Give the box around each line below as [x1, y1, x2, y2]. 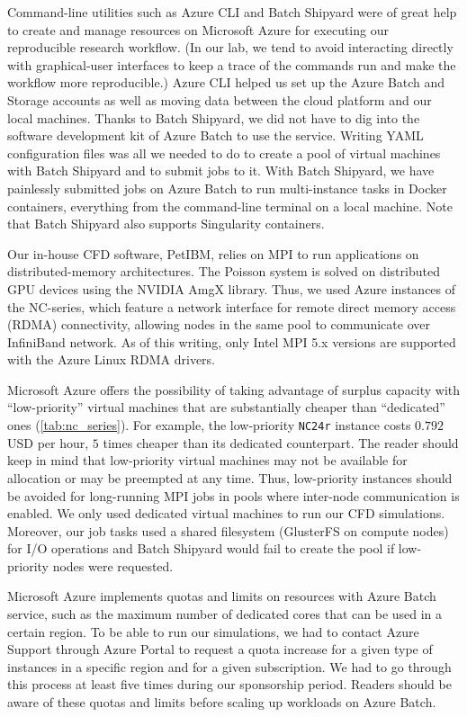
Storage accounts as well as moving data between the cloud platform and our [7, 90, 432, 109]
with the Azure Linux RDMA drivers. [7, 350, 216, 369]
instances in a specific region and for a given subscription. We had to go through [7, 657, 452, 676]
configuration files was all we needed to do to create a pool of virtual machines [7, 143, 441, 162]
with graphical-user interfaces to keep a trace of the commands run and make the [7, 55, 456, 74]
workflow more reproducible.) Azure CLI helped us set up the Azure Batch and [7, 73, 445, 92]
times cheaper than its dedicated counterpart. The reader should [103, 433, 459, 452]
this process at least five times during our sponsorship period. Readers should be [7, 675, 452, 694]
